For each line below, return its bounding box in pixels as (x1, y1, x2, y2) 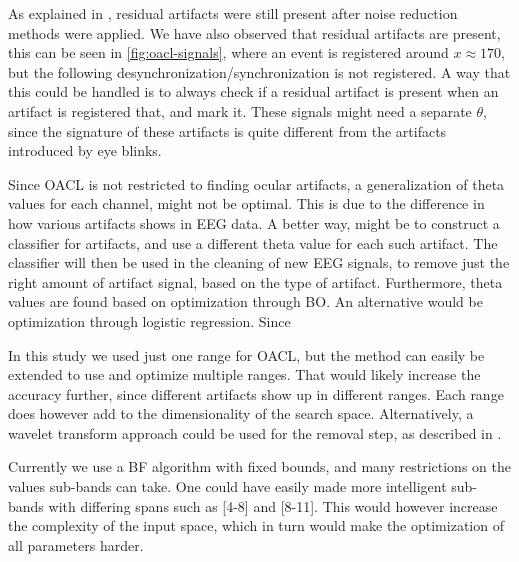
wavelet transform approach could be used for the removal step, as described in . (8, 422, 502, 443)
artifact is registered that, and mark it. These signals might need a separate (8, 100, 472, 121)
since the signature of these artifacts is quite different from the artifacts (8, 120, 447, 141)
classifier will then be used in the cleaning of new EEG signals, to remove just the (8, 252, 510, 273)
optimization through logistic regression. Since (8, 310, 291, 331)
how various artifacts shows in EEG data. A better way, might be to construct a (8, 212, 500, 233)
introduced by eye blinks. (8, 140, 162, 161)
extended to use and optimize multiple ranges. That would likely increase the (8, 364, 481, 385)
